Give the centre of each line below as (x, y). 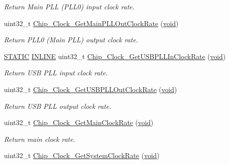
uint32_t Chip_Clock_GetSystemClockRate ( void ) (82, 155)
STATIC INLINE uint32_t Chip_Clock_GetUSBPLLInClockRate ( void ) (115, 56)
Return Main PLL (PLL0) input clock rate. (69, 6)
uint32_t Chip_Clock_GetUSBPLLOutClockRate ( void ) (91, 89)
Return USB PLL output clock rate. (58, 106)
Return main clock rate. (40, 139)
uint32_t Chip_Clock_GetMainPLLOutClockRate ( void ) (91, 23)
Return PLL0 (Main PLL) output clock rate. (71, 40)
